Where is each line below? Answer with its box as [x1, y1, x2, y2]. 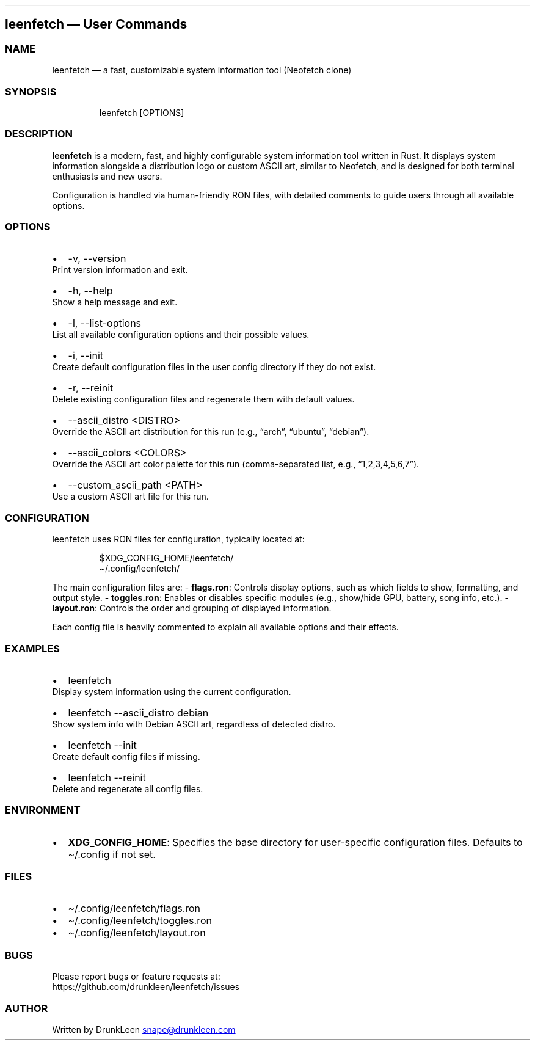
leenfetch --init [68, 738, 137, 751]
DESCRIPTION [5, 128, 73, 140]
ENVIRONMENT [5, 804, 81, 817]
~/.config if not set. [68, 848, 156, 861]
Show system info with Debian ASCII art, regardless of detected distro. [52, 718, 336, 729]
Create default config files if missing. [52, 751, 200, 762]
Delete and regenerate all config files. [52, 783, 203, 794]
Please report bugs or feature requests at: [52, 971, 220, 982]
